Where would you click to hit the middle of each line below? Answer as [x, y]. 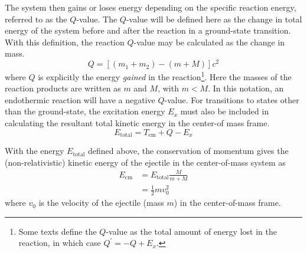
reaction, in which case [60, 243]
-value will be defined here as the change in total [214, 19]
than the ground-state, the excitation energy [85, 111]
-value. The [97, 19]
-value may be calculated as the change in [209, 42]
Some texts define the [58, 231]
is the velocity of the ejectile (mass [101, 203]
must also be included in [225, 111]
